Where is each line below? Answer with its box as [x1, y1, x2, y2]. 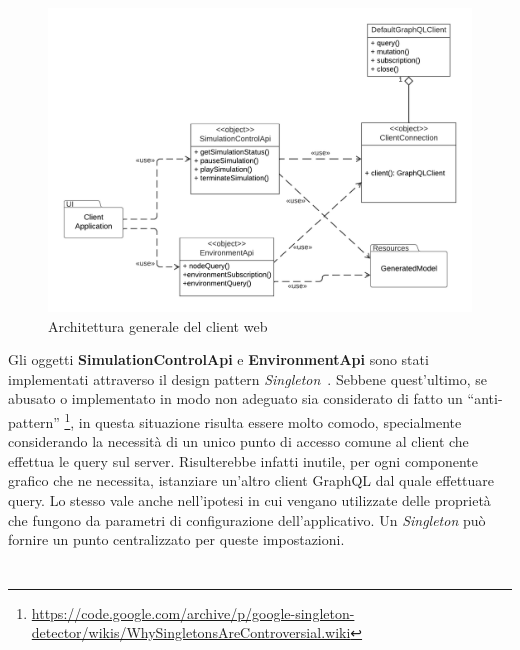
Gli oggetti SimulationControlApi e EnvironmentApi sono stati [8, 349, 429, 370]
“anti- [467, 388, 503, 409]
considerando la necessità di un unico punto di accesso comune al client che [8, 431, 469, 452]
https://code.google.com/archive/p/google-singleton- [31, 602, 355, 623]
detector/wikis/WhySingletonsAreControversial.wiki [31, 622, 351, 643]
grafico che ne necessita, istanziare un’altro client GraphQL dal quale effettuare [8, 470, 495, 491]
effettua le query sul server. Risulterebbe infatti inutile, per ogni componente [8, 450, 479, 471]
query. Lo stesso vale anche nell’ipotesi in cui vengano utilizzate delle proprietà [8, 489, 491, 510]
